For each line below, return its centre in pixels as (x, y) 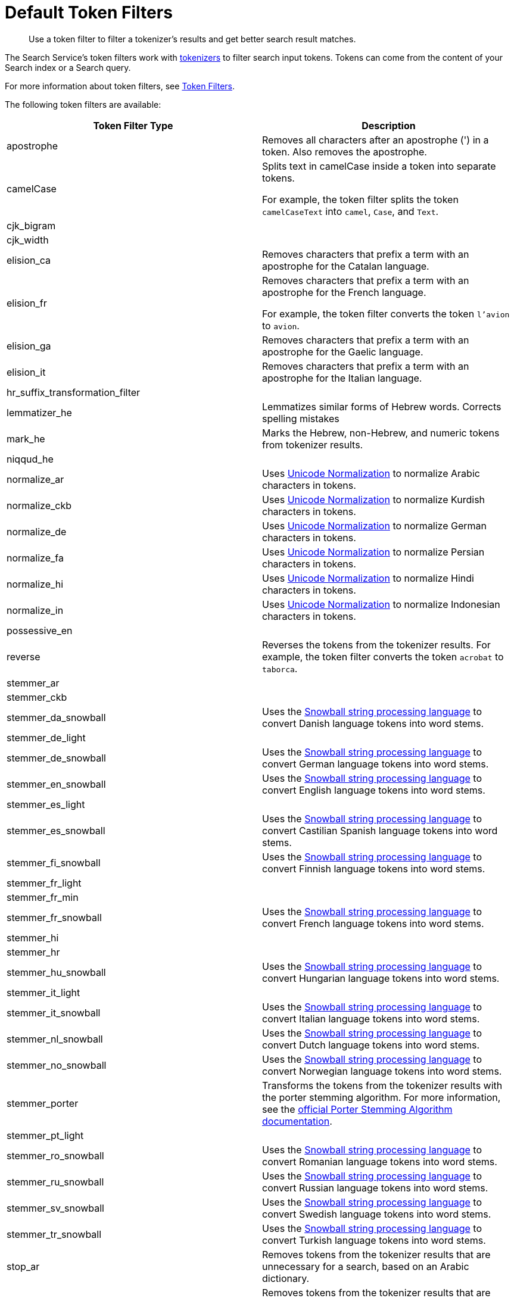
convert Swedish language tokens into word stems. (377, 1214)
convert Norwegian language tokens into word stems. (382, 1071)
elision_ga (29, 346)
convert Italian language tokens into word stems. (371, 1018)
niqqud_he (30, 459)
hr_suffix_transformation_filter (74, 392)
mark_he (26, 439)
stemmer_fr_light (44, 883)
